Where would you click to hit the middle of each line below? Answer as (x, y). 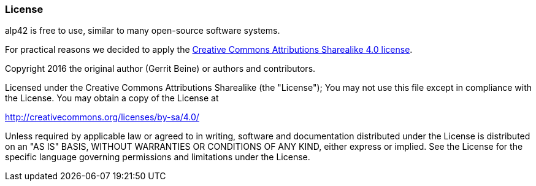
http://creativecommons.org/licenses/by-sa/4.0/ (102, 117)
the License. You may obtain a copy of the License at (112, 98)
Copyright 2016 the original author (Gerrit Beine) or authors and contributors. (160, 69)
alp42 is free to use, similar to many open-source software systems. (143, 31)
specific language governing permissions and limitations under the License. (158, 157)
